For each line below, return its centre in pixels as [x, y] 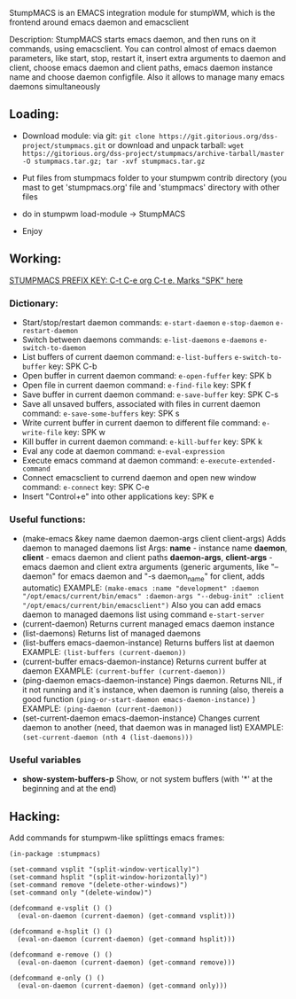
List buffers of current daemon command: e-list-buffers [127, 356]
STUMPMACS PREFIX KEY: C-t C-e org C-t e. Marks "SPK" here [126, 280]
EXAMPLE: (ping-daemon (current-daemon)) [102, 709]
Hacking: [35, 816]
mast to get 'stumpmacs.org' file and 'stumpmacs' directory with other [151, 187]
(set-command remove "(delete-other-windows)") [99, 886]
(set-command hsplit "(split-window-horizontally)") [109, 878]
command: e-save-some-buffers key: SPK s [101, 413]
